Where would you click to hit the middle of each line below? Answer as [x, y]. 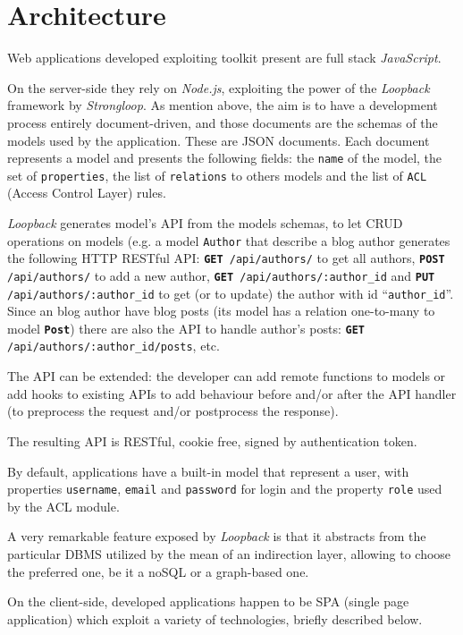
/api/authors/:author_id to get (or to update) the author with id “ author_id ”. [231, 293]
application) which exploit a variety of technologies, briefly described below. [215, 618]
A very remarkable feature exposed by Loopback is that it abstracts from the [217, 536]
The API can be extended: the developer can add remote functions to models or [227, 376]
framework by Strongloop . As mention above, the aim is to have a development [223, 105]
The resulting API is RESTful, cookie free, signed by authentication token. [212, 440]
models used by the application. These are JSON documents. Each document [219, 140]
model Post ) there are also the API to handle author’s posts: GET [186, 328]
